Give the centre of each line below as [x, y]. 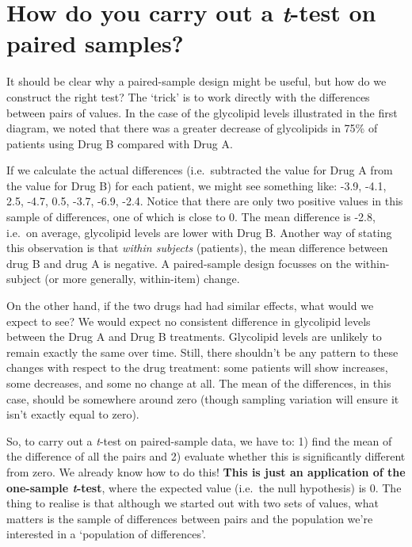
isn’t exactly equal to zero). [73, 414]
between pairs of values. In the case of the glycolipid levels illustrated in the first [202, 112]
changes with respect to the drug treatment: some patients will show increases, [197, 367]
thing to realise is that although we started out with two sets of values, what [193, 503]
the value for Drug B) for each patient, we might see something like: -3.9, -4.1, [196, 185]
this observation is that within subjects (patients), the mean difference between [197, 248]
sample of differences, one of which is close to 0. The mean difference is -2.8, [191, 217]
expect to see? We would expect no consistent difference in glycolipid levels [189, 321]
